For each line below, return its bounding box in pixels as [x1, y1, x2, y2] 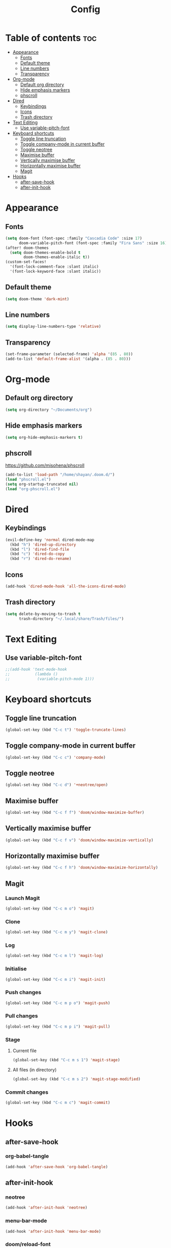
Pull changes [5, 1012, 38, 1019]
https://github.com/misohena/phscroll [5, 462, 85, 469]
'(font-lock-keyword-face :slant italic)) [10, 269, 101, 274]
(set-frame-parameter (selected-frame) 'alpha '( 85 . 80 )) [5, 352, 133, 357]
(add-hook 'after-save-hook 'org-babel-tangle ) [5, 1164, 108, 1169]
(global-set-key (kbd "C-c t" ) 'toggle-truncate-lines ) [5, 727, 126, 732]
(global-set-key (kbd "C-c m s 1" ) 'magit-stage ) [12, 1058, 121, 1063]
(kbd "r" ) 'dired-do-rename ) [10, 556, 72, 561]
